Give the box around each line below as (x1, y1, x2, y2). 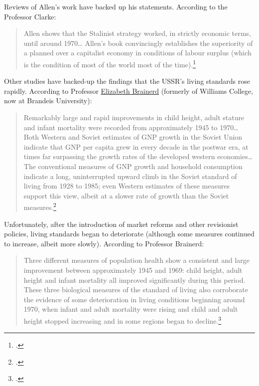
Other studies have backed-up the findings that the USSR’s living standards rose (4, 76, 250, 86)
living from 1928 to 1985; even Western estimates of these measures (23, 181, 230, 191)
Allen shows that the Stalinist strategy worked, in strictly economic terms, (23, 28, 251, 38)
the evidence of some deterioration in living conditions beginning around (23, 294, 245, 304)
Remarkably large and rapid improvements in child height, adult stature (23, 112, 245, 122)
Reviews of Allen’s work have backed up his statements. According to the (4, 1, 228, 11)
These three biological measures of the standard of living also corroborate (23, 284, 248, 295)
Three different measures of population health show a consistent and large (23, 255, 250, 265)
